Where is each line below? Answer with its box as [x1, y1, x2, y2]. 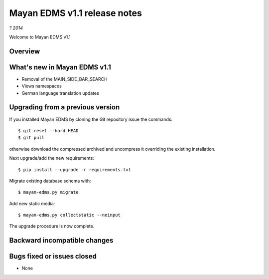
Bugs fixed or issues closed [9, 252, 97, 261]
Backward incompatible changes [9, 236, 114, 245]
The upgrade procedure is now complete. [9, 223, 95, 229]
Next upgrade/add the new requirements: [9, 155, 94, 161]
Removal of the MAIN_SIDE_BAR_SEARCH [21, 76, 108, 82]
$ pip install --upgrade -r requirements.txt [18, 167, 132, 172]
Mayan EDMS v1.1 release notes [9, 7, 142, 18]
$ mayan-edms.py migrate [18, 190, 79, 195]
